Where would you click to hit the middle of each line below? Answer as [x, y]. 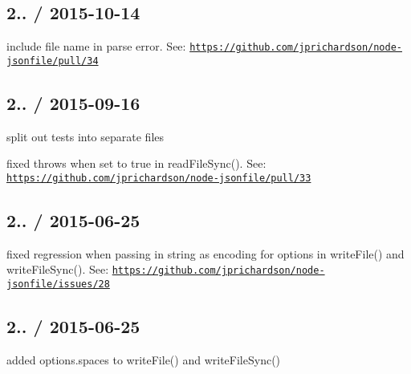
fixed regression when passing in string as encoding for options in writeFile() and [205, 253]
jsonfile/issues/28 [58, 285]
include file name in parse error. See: [96, 46]
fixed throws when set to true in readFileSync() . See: [136, 163]
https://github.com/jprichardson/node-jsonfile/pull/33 [159, 178]
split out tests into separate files [85, 136]
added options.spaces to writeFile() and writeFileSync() [144, 359]
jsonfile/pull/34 [53, 61]
